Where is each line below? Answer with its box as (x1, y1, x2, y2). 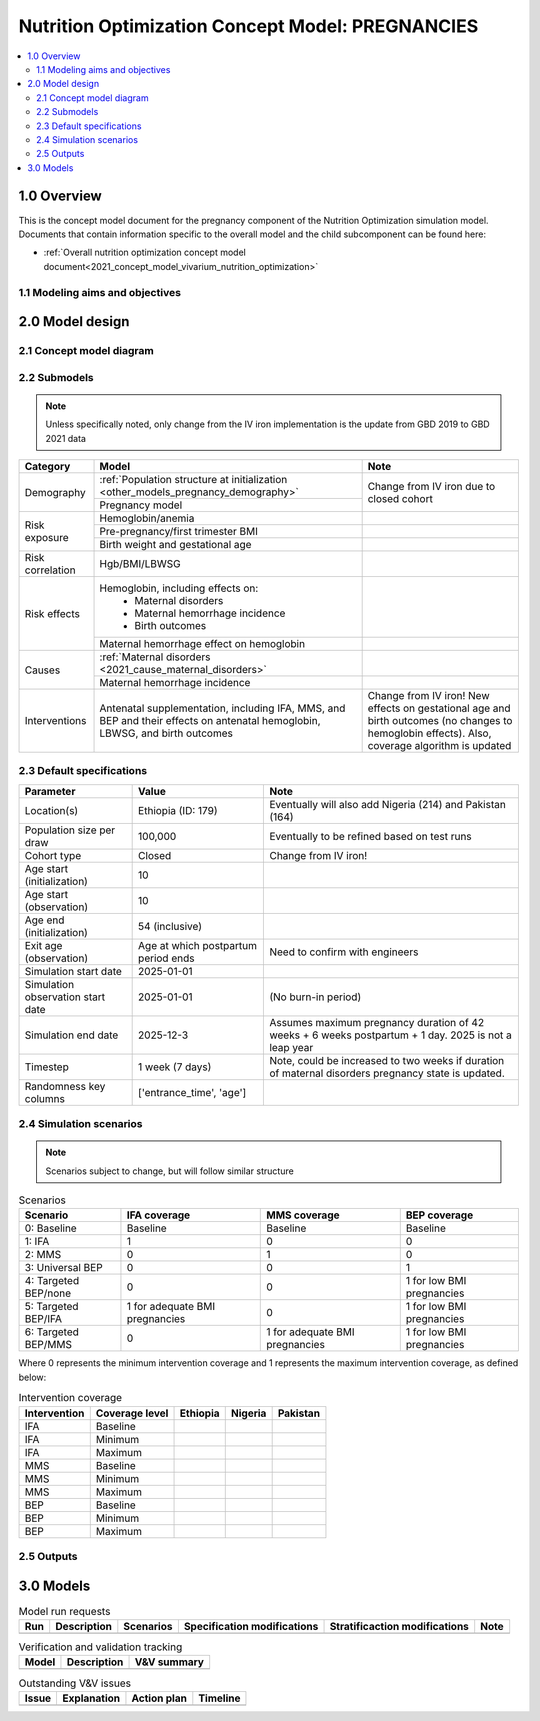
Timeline (198, 1691, 241, 1705)
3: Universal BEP (24, 1261, 104, 1275)
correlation (24, 563, 76, 577)
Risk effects (24, 606, 80, 620)
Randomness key (24, 1079, 106, 1093)
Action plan (131, 1691, 187, 1705)
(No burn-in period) (269, 990, 362, 1004)
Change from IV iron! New (367, 689, 490, 703)
